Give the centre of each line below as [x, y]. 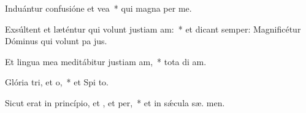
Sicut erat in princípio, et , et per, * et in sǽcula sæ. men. [115, 102]
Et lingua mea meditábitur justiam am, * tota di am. [106, 61]
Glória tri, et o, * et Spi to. [57, 82]
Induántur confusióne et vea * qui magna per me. [98, 8]
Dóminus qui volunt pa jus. [56, 41]
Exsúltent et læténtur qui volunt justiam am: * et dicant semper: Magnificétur [153, 29]
